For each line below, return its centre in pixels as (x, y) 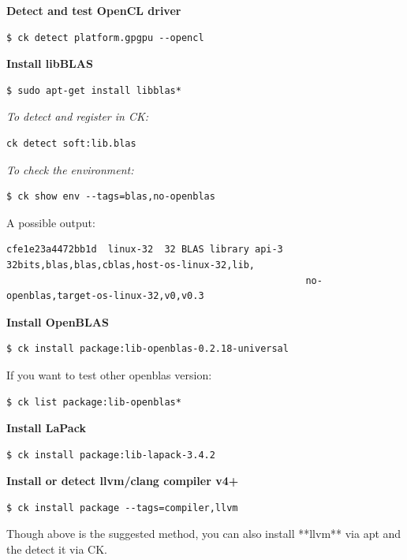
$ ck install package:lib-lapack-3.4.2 (111, 455)
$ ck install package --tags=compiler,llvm (122, 508)
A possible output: (51, 222)
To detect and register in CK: (78, 116)
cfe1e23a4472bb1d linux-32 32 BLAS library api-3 (145, 250)
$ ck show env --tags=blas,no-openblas (111, 197)
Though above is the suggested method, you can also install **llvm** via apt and (204, 534)
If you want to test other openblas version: (109, 374)
